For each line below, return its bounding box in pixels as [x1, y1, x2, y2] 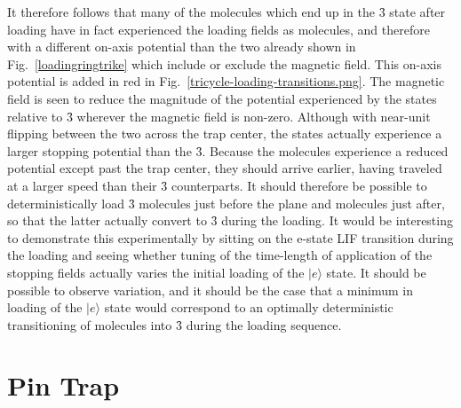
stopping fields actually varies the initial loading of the [7, 263, 305, 281]
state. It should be [326, 263, 426, 281]
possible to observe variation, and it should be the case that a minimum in [7, 280, 414, 299]
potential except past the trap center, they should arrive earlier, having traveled [7, 159, 442, 177]
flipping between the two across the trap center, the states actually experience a [7, 124, 442, 143]
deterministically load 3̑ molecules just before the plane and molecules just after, [7, 193, 445, 212]
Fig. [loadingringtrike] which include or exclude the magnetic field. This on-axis [7, 54, 441, 73]
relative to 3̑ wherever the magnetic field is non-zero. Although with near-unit [7, 106, 431, 125]
